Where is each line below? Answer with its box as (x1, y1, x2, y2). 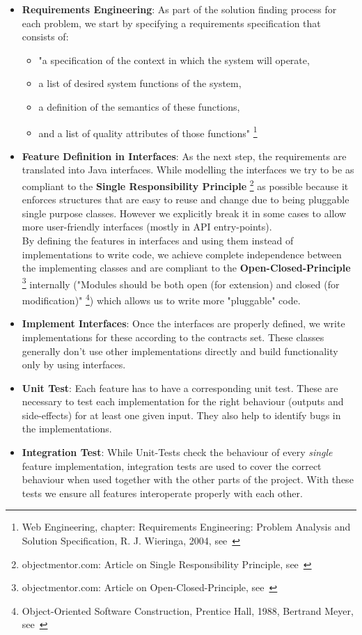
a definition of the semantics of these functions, (38, 99, 240, 113)
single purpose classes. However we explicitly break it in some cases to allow (22, 205, 347, 220)
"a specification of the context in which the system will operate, (38, 52, 310, 67)
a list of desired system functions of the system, (38, 76, 242, 91)
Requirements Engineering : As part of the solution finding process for (22, 2, 337, 16)
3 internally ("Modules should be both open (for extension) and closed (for (22, 274, 340, 291)
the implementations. (22, 421, 112, 436)
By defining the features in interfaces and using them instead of (22, 233, 294, 248)
